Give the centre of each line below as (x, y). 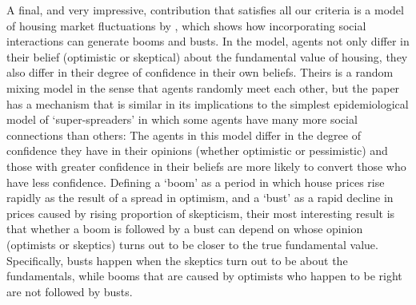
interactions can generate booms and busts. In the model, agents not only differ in (208, 41)
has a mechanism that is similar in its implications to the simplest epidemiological (208, 103)
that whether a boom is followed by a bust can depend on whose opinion (185, 229)
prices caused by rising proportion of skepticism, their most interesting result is (201, 213)
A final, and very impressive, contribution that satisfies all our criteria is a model (205, 10)
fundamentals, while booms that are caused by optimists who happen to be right (204, 276)
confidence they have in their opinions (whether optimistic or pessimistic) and (197, 151)
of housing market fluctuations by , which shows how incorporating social (186, 25)
